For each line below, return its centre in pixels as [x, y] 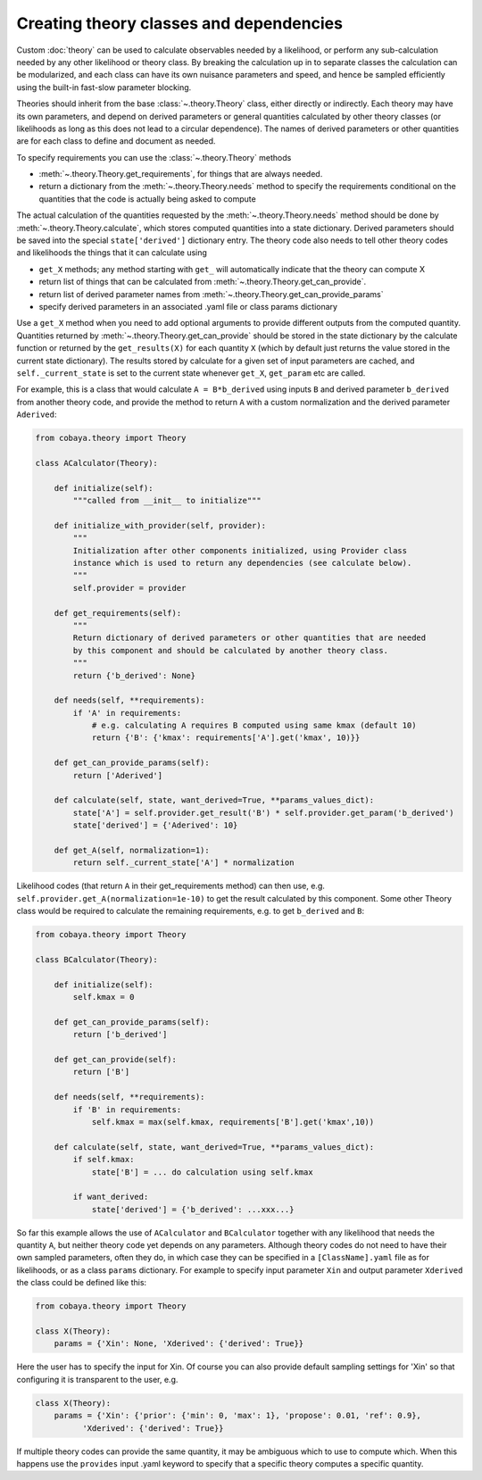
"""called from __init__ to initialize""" [167, 501]
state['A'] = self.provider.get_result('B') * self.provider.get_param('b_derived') [263, 813]
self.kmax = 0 [104, 997]
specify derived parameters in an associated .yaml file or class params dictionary [188, 306]
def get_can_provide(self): [116, 1060]
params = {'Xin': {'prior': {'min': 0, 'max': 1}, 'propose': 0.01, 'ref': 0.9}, [237, 1416]
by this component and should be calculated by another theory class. [230, 650]
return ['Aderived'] [118, 775]
